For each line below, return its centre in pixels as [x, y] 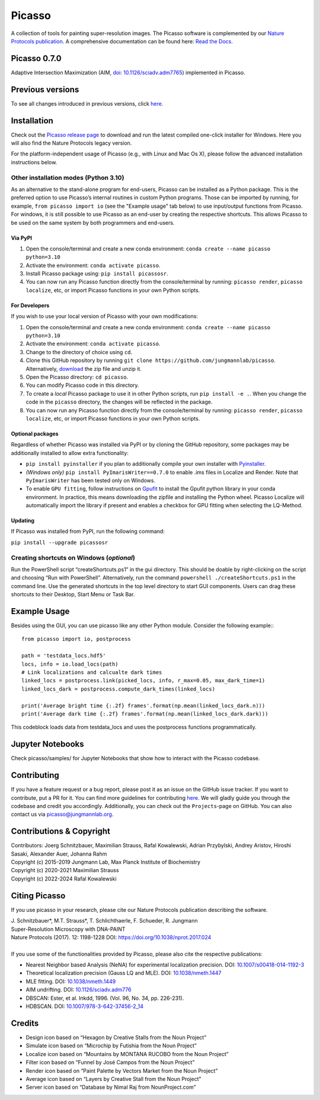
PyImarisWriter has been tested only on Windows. [91, 480]
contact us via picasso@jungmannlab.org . [62, 814]
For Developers [30, 305]
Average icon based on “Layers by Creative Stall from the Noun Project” [113, 1079]
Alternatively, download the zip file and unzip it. [84, 368]
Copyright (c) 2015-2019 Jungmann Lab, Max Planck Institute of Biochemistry [106, 862]
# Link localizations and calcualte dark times [92, 673]
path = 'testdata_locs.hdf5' [64, 656]
